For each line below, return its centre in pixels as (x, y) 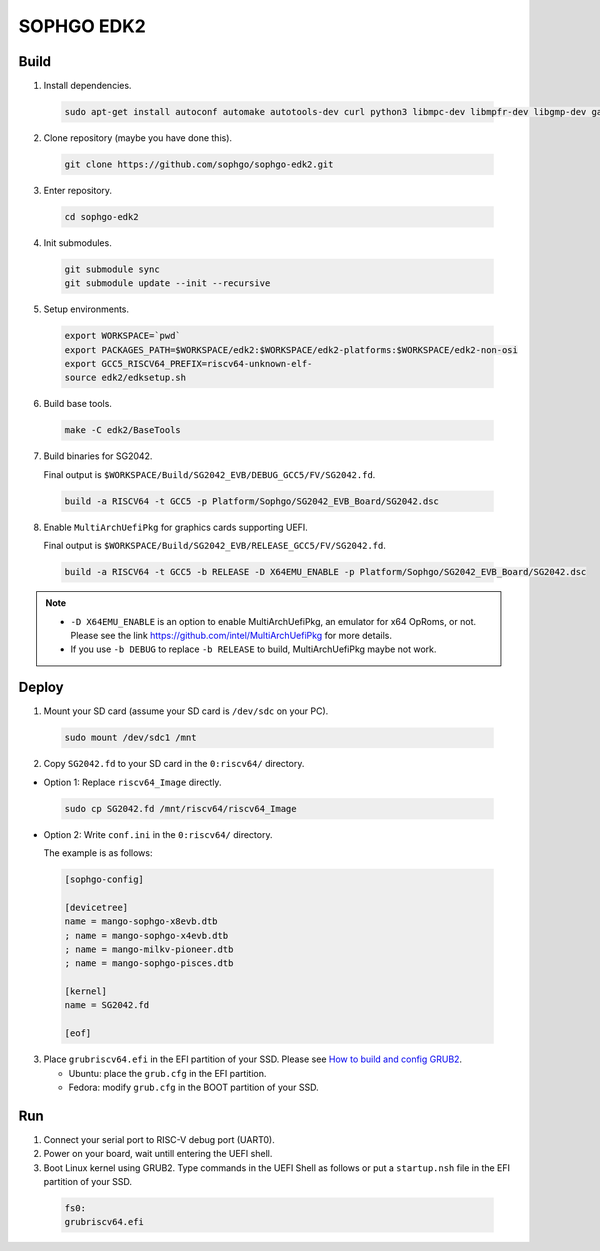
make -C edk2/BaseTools (123, 430)
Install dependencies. (87, 86)
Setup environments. (86, 309)
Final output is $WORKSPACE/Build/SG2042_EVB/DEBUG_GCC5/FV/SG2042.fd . (209, 474)
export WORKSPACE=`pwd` (123, 336)
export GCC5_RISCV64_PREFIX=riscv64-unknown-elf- (188, 364)
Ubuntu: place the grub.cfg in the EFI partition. (167, 1073)
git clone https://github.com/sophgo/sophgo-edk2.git (199, 164)
